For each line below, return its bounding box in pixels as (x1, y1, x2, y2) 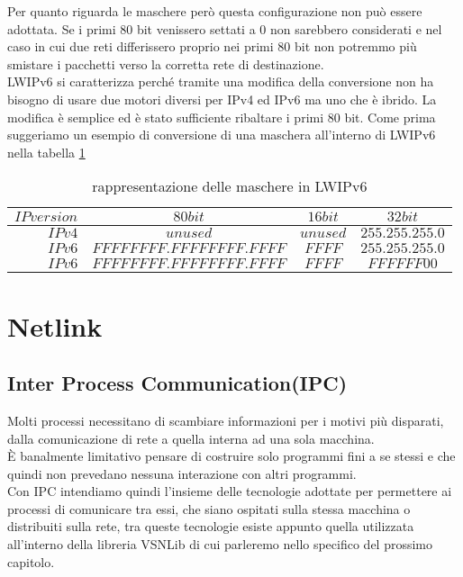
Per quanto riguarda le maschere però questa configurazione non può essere (7, 2, 422, 20)
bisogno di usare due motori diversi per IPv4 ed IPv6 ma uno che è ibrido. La (7, 89, 437, 108)
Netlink (7, 307, 103, 344)
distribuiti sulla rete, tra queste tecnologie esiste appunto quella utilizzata (7, 517, 414, 536)
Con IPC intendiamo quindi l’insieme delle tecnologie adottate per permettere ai (7, 482, 452, 500)
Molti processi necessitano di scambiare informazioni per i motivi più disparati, (7, 410, 444, 429)
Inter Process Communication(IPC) (7, 369, 348, 397)
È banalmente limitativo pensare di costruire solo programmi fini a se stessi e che (7, 446, 456, 465)
